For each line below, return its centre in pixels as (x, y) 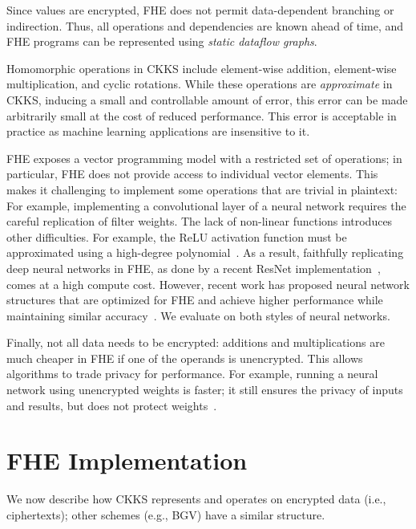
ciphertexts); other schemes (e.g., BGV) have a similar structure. (166, 514)
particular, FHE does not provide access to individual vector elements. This (192, 174)
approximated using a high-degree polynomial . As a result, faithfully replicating (205, 252)
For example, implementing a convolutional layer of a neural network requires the (206, 205)
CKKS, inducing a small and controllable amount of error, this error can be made (207, 99)
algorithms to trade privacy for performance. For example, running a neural (192, 374)
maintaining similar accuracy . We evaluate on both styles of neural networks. (198, 315)
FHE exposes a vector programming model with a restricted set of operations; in (204, 158)
